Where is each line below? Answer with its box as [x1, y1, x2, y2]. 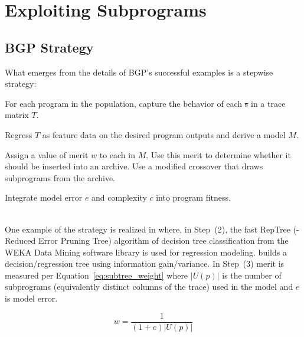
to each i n [99, 148, 136, 161]
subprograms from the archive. [5, 171, 115, 184]
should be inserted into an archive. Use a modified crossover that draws [5, 160, 263, 172]
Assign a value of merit [5, 148, 89, 161]
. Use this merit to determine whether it [146, 148, 291, 161]
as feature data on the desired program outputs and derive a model [42, 128, 286, 140]
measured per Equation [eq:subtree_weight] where [5, 269, 188, 281]
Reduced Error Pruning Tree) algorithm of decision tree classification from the [5, 234, 289, 247]
